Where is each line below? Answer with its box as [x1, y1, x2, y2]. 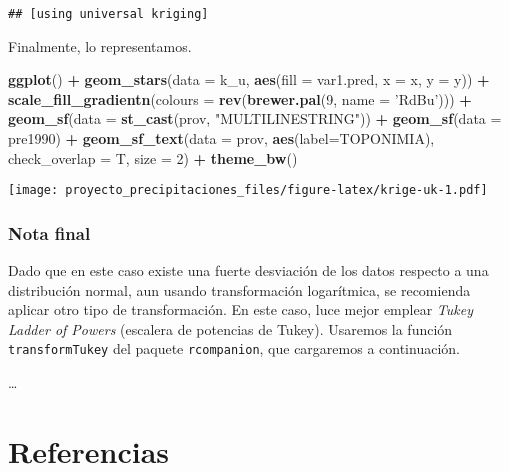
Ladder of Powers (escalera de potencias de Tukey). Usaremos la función [8, 318, 453, 339]
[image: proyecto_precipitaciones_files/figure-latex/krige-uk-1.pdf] [8, 183, 488, 198]
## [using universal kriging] [8, 7, 209, 21]
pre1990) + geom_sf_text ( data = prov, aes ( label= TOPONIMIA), [8, 128, 435, 149]
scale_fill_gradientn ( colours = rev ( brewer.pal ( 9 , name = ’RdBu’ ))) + [8, 88, 472, 109]
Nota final [8, 220, 91, 245]
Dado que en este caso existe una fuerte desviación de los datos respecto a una [8, 260, 489, 281]
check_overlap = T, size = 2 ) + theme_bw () [8, 147, 298, 168]
